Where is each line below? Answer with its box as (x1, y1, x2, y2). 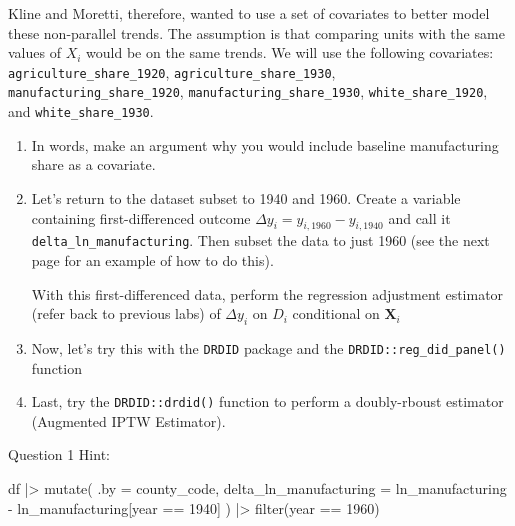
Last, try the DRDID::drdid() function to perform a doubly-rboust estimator (31, 391, 504, 412)
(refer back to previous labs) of (31, 303, 221, 324)
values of (8, 42, 61, 63)
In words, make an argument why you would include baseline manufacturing (31, 134, 499, 155)
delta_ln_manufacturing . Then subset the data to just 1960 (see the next (31, 230, 490, 251)
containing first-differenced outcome (31, 207, 251, 228)
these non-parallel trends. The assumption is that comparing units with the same (8, 22, 505, 43)
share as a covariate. (31, 154, 156, 175)
